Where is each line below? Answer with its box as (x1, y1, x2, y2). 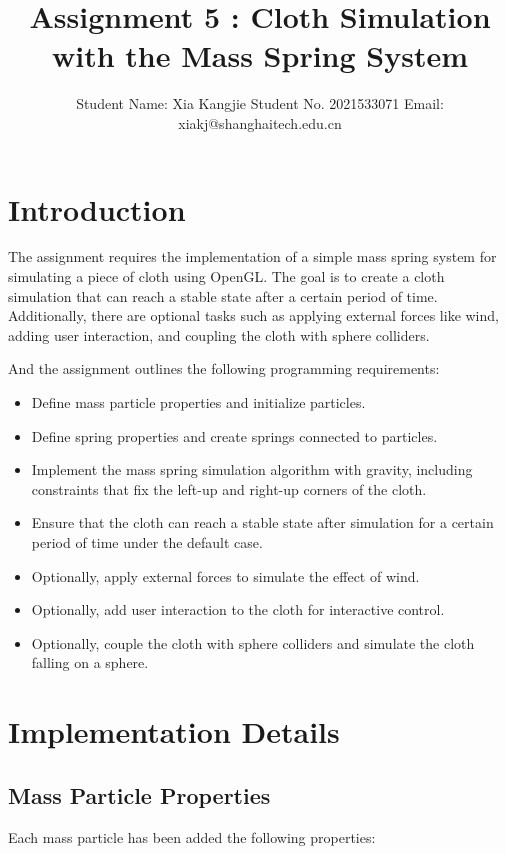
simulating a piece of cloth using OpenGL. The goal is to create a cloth (8, 266, 445, 287)
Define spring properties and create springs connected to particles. (31, 425, 438, 446)
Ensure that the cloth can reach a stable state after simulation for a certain (31, 512, 494, 533)
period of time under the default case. (31, 531, 263, 552)
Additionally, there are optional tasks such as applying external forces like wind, (8, 305, 499, 326)
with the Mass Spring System (52, 35, 468, 76)
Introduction (8, 188, 186, 229)
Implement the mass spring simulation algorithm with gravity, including (31, 459, 473, 480)
